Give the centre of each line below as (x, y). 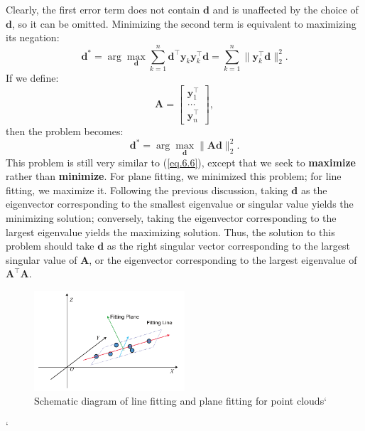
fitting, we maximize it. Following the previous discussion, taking (147, 190)
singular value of (42, 259)
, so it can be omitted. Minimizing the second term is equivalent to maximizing (184, 23)
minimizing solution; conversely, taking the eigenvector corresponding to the (171, 218)
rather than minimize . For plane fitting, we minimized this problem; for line (174, 176)
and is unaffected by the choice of (285, 9)
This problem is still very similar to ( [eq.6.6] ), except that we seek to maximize (181, 162)
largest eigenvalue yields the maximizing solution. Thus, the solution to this (170, 232)
